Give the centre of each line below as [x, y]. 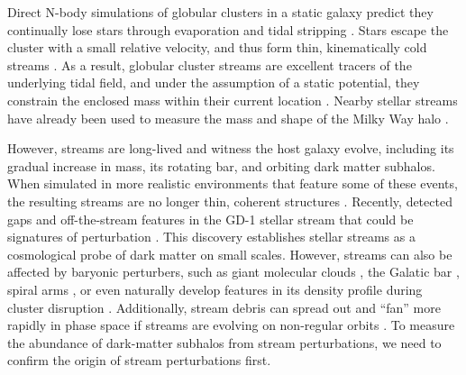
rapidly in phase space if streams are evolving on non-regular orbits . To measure [231, 325]
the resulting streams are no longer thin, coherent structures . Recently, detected [230, 201]
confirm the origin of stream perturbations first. [139, 360]
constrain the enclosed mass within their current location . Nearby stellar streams [233, 100]
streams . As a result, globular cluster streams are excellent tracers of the [210, 64]
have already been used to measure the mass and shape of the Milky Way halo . [228, 118]
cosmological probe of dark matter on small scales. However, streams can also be [230, 254]
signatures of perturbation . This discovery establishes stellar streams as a [211, 237]
